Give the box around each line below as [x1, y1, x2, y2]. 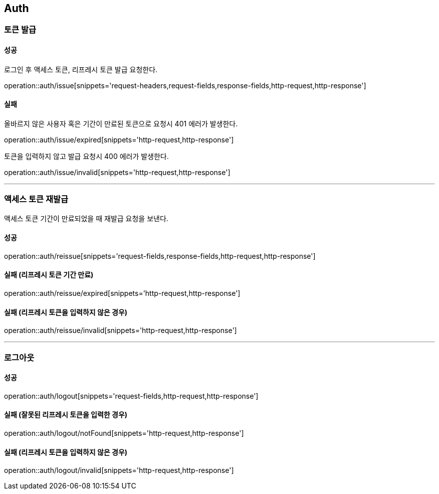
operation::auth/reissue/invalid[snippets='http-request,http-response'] [4, 326, 237, 335]
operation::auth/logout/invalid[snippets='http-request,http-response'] [4, 466, 234, 475]
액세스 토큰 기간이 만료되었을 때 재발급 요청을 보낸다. [4, 214, 168, 223]
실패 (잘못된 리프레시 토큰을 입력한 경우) [4, 410, 128, 419]
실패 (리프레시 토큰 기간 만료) [4, 270, 94, 279]
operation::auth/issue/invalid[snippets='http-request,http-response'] [4, 168, 231, 177]
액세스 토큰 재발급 [4, 194, 69, 205]
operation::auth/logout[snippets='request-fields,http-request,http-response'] [4, 391, 259, 400]
